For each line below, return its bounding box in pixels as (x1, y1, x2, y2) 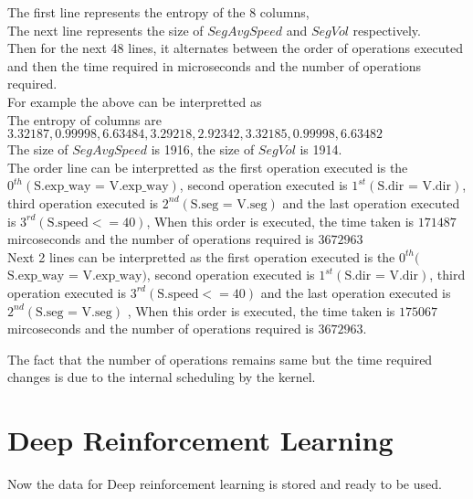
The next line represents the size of (7, 20, 204, 39)
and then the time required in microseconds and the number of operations (7, 56, 422, 75)
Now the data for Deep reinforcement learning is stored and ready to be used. (7, 474, 442, 493)
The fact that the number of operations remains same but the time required (7, 349, 433, 368)
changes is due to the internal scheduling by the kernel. (7, 367, 316, 387)
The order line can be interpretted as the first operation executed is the (7, 157, 408, 176)
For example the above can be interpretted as (7, 91, 262, 111)
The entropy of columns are (7, 110, 162, 129)
